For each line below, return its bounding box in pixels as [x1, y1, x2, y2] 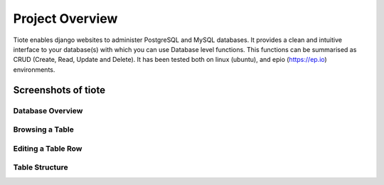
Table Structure [13, 162, 68, 172]
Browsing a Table [13, 125, 74, 134]
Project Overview [13, 11, 118, 26]
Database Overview [13, 105, 83, 115]
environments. [13, 65, 55, 74]
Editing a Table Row [13, 143, 82, 153]
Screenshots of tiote [13, 84, 106, 96]
